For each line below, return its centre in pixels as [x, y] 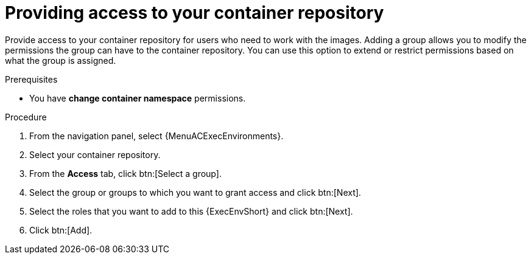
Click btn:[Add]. [61, 230]
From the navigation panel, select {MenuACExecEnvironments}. [156, 136]
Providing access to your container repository [195, 13]
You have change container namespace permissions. [138, 98]
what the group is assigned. [61, 60]
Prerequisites [31, 79]
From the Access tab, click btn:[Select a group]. [125, 173]
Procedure [26, 117]
